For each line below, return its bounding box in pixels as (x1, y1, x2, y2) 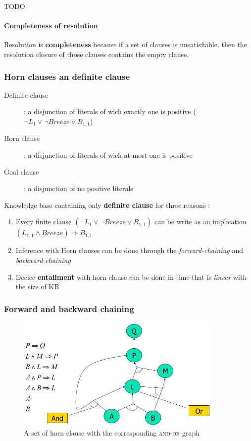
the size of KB (15, 281, 59, 292)
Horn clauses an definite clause (4, 70, 130, 82)
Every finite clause (15, 216, 72, 227)
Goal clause (4, 166, 39, 177)
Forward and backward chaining (4, 302, 134, 315)
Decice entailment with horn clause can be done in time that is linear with (15, 271, 247, 282)
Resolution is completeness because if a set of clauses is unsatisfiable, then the (4, 39, 247, 50)
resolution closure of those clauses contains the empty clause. (4, 49, 189, 59)
